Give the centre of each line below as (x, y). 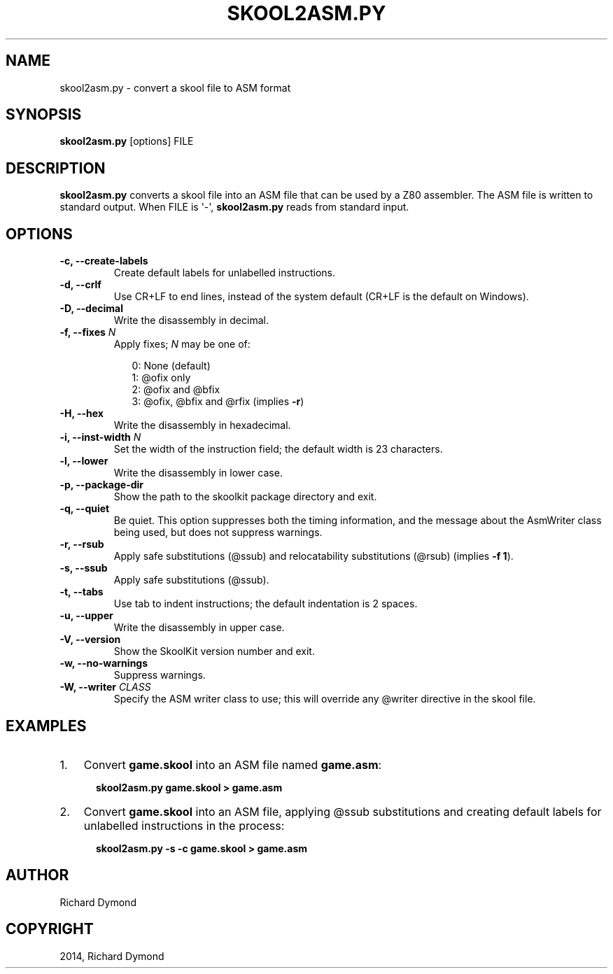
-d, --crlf (80, 285)
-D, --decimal (91, 309)
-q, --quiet (85, 509)
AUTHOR (37, 875)
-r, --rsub (82, 544)
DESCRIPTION (56, 168)
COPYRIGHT (50, 929)
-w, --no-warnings (104, 663)
